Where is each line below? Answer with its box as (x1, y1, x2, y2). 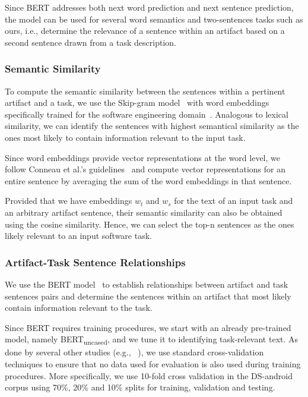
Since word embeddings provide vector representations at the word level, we (5, 151, 280, 163)
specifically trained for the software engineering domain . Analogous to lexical (5, 108, 288, 120)
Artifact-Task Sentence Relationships (5, 254, 186, 269)
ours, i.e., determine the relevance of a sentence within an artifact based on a (5, 24, 285, 37)
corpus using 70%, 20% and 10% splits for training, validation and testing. (5, 381, 275, 393)
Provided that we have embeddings (5, 194, 132, 207)
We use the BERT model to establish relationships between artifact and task (5, 278, 288, 290)
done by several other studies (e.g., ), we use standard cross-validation (5, 346, 264, 358)
